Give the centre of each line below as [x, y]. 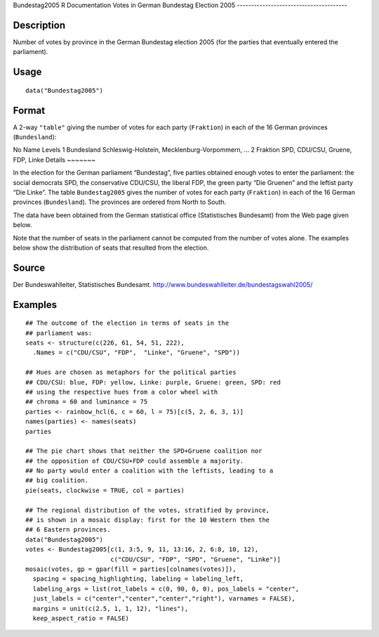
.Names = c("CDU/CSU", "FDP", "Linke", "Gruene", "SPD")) [136, 353]
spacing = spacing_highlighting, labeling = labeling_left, [138, 579]
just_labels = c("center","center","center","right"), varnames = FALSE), [164, 599]
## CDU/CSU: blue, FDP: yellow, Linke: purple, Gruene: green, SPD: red [153, 382]
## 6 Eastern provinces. [68, 530]
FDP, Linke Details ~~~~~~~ [54, 160]
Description [39, 25]
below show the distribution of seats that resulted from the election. [111, 247]
